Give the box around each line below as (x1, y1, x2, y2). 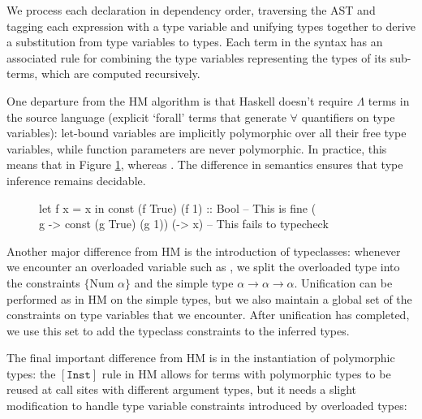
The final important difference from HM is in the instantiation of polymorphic (6, 349, 395, 366)
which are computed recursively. (41, 65, 200, 82)
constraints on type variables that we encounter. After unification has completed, (6, 306, 410, 323)
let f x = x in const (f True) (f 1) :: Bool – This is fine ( (39, 199, 316, 216)
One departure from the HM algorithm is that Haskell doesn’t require (6, 92, 353, 109)
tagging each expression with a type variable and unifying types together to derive (6, 17, 416, 34)
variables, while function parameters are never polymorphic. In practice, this (6, 140, 387, 157)
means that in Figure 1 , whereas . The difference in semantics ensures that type (6, 156, 403, 173)
